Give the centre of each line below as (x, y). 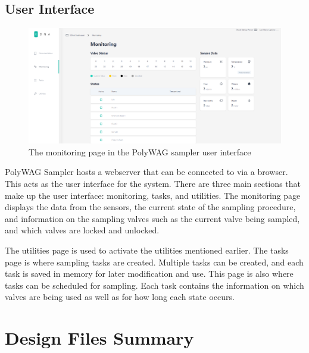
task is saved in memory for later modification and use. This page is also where (149, 274)
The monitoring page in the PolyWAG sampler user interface (140, 151)
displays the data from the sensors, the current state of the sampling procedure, (150, 207)
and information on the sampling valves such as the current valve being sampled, (152, 218)
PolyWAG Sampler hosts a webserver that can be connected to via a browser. (146, 172)
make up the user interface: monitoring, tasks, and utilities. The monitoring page (153, 195)
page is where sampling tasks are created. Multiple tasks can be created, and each (154, 262)
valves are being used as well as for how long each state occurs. (120, 297)
